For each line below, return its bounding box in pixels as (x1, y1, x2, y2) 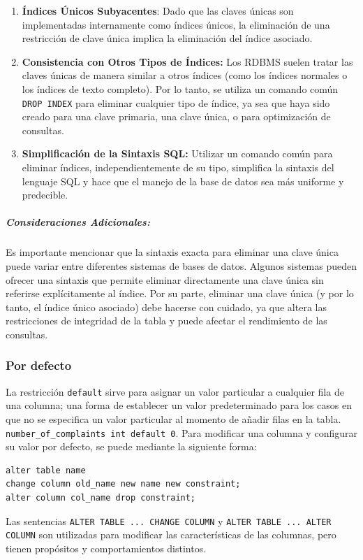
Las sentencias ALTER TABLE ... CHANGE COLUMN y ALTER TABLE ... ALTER (6, 513, 332, 528)
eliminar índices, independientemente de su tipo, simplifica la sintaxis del (22, 160, 334, 174)
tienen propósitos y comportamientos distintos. (6, 540, 207, 555)
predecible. (22, 187, 68, 202)
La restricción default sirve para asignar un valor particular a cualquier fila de (6, 384, 344, 399)
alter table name (6, 465, 86, 475)
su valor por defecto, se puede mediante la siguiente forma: (6, 439, 257, 454)
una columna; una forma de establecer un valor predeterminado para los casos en (6, 398, 352, 412)
